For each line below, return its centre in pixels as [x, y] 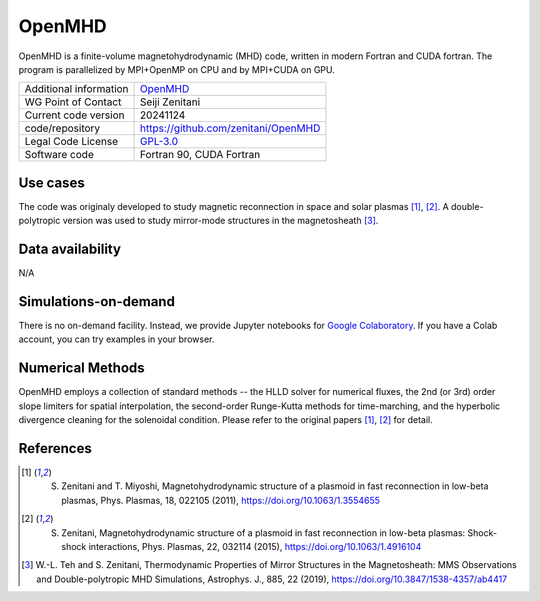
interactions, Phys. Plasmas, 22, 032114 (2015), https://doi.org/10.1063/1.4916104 [255, 546]
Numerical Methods [81, 368]
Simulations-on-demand [96, 301]
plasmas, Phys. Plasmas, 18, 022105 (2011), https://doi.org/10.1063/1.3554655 [220, 500]
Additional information [76, 89]
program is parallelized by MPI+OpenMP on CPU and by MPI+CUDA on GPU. [176, 69]
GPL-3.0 [159, 142]
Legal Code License [71, 142]
